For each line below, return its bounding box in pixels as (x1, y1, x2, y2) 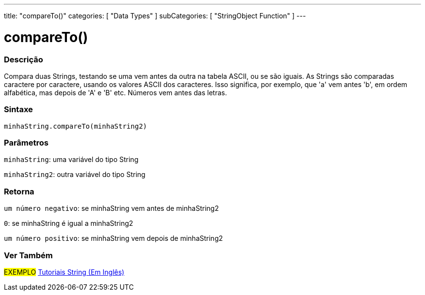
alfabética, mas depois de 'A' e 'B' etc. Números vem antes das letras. (4, 88, 227, 97)
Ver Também (4, 250, 53, 260)
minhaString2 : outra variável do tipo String (4, 170, 146, 179)
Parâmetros (4, 138, 49, 147)
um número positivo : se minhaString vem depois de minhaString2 (4, 234, 223, 243)
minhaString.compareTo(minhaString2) (4, 122, 147, 130)
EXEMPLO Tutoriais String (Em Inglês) (4, 267, 125, 276)
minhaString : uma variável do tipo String (4, 155, 139, 164)
